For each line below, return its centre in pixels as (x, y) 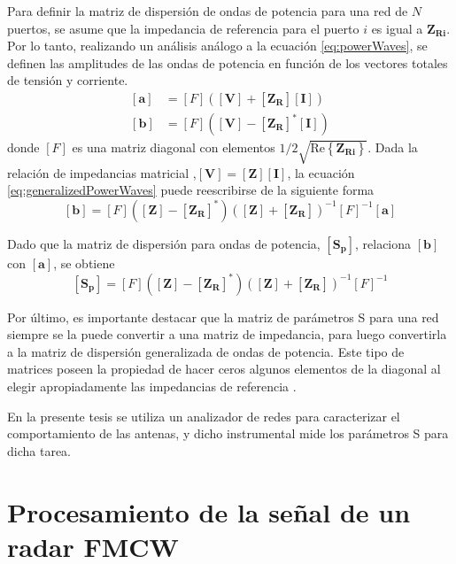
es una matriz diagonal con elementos (174, 147)
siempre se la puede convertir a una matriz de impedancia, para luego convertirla (227, 334)
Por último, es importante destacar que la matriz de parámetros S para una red (223, 317)
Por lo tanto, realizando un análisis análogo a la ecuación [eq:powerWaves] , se (217, 46)
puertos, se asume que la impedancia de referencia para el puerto (183, 28)
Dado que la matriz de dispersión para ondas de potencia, (164, 243)
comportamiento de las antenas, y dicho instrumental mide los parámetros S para (228, 433)
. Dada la (393, 147)
